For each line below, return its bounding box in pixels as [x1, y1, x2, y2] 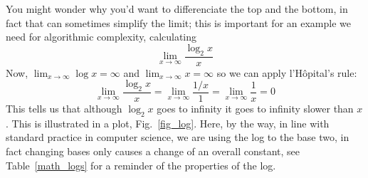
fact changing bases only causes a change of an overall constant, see [6, 144, 300, 159]
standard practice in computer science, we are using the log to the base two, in [6, 130, 349, 145]
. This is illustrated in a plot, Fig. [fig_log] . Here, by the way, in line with [6, 115, 330, 130]
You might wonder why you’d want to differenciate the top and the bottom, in [6, 1, 348, 16]
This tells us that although [6, 101, 122, 116]
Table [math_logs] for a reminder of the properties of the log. [6, 157, 276, 172]
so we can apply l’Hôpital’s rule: [216, 65, 357, 80]
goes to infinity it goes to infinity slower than [157, 101, 354, 116]
